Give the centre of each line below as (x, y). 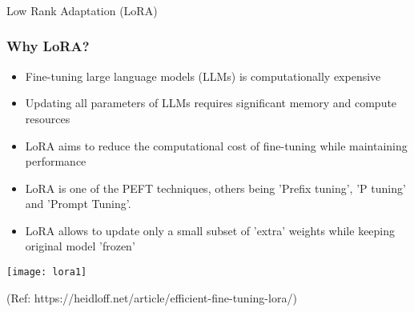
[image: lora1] (47, 272)
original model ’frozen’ (80, 246)
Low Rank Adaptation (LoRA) (82, 10)
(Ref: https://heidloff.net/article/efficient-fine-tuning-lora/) (152, 297)
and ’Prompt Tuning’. (78, 204)
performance (56, 161)
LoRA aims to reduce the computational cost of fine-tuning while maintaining (216, 145)
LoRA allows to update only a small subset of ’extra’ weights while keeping (210, 230)
